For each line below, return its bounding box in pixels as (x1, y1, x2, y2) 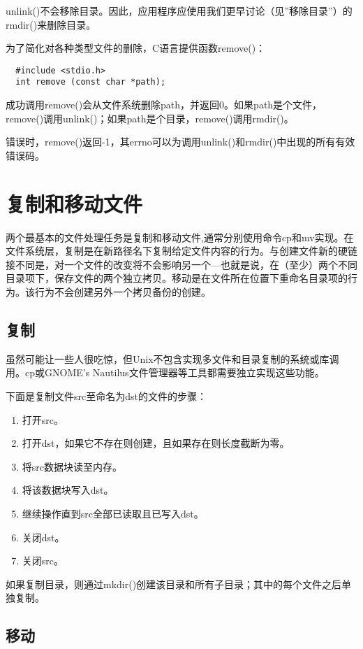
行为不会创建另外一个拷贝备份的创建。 (34, 284, 211, 299)
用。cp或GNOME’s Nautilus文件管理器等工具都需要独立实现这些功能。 (6, 365, 325, 380)
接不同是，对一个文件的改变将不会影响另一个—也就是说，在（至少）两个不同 (6, 257, 357, 271)
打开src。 (22, 412, 64, 427)
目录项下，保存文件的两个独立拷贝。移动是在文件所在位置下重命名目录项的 (6, 271, 348, 285)
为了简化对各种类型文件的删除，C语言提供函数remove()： (6, 41, 266, 55)
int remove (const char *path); (15, 77, 166, 87)
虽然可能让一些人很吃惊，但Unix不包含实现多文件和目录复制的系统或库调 (6, 351, 339, 366)
